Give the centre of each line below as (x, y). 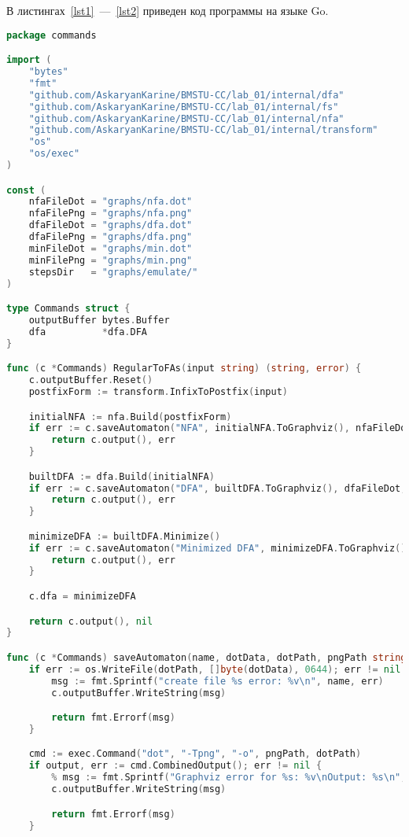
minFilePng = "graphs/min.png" (111, 260)
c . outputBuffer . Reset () (91, 380)
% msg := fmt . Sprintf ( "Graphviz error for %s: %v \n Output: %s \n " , (229, 778)
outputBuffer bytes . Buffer (99, 320)
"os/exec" (54, 154)
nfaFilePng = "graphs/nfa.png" (111, 214)
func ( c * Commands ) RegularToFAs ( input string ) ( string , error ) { (184, 369)
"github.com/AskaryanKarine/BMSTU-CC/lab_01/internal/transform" (203, 130)
